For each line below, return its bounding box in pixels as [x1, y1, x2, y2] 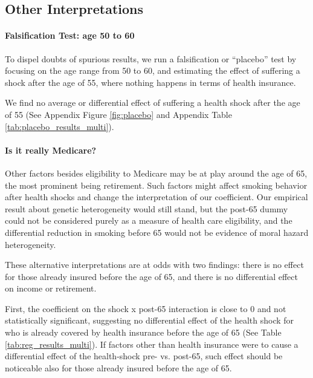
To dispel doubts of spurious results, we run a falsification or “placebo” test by [5, 52, 297, 65]
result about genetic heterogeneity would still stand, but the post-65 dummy [5, 202, 288, 215]
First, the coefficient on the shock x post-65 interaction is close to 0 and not [5, 302, 286, 314]
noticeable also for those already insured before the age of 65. [5, 361, 232, 374]
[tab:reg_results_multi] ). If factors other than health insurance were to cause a [5, 337, 298, 350]
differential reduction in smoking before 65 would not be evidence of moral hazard [5, 226, 309, 238]
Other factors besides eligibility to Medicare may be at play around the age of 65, [5, 166, 308, 179]
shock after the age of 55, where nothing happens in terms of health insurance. [5, 76, 296, 88]
